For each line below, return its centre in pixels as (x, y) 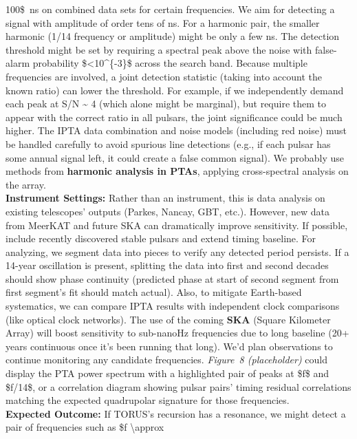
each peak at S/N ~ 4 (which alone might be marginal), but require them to (166, 104)
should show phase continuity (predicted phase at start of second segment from (172, 278)
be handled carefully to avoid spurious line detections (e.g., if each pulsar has (168, 143)
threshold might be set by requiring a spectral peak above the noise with (159, 49)
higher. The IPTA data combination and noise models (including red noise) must (176, 130)
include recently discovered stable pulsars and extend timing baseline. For (161, 238)
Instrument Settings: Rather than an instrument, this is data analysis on (165, 198)
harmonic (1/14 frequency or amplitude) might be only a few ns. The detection (173, 36)
